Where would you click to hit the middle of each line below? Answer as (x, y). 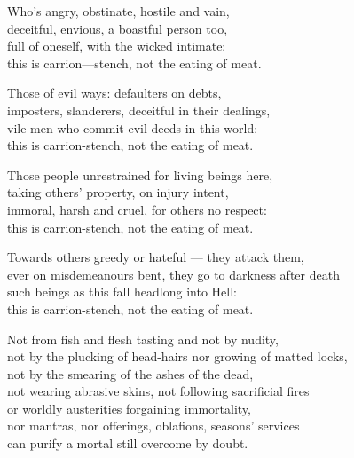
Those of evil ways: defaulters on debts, (114, 93)
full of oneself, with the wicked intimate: (117, 46)
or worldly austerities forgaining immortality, (129, 408)
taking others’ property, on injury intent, (118, 192)
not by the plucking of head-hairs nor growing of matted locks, (177, 356)
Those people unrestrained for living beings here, (140, 174)
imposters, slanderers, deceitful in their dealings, (139, 110)
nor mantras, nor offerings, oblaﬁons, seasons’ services (153, 426)
